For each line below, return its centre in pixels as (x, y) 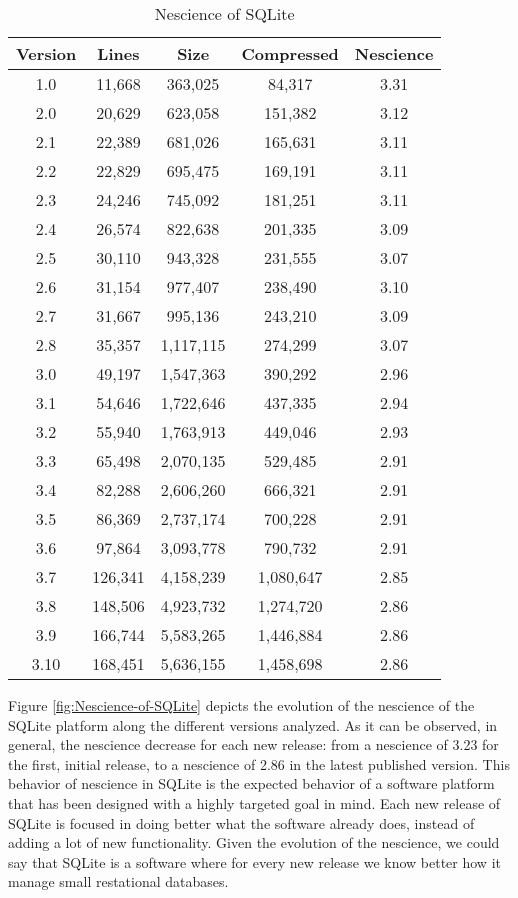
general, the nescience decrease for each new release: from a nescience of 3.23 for (253, 744)
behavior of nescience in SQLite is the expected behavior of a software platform (251, 783)
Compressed (290, 53)
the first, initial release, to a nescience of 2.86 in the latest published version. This (259, 763)
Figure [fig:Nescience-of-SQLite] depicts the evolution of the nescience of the (241, 705)
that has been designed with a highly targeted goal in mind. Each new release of (254, 802)
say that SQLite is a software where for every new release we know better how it (254, 861)
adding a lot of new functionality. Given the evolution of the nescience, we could (254, 842)
